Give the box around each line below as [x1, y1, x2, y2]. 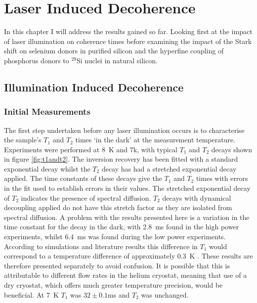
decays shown [211, 144, 253, 154]
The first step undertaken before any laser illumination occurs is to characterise [4, 125, 245, 135]
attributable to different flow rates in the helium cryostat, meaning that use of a [4, 270, 247, 280]
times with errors [196, 173, 248, 183]
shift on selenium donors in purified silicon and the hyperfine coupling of [4, 45, 224, 56]
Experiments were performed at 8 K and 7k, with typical [4, 144, 177, 154]
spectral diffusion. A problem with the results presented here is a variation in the [4, 212, 250, 222]
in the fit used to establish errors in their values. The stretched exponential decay [4, 183, 251, 193]
